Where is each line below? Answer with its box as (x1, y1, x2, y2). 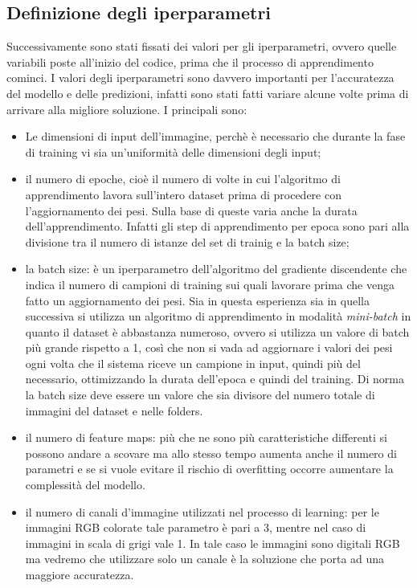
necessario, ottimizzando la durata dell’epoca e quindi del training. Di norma (25, 370, 404, 387)
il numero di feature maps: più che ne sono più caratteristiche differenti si (25, 429, 387, 446)
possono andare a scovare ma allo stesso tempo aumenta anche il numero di (25, 444, 397, 461)
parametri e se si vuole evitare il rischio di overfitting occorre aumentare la (25, 460, 394, 477)
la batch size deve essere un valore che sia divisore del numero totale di (25, 386, 375, 403)
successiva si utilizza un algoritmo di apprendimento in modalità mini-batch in (25, 308, 411, 325)
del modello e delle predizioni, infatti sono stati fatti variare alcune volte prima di (6, 84, 409, 101)
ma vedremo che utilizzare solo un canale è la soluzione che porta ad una (25, 550, 385, 567)
